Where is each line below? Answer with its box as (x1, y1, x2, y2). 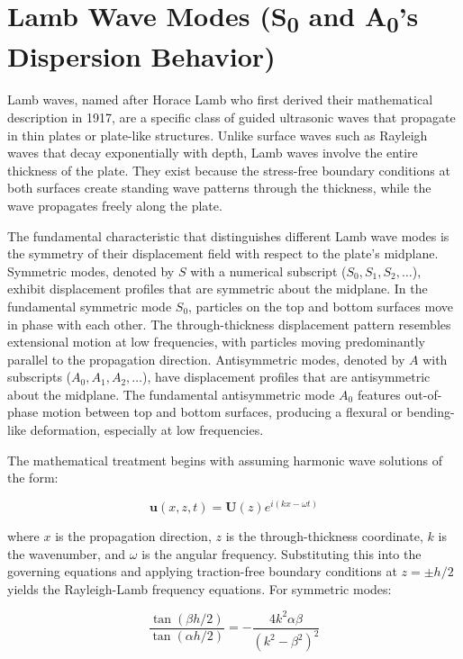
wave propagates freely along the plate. (7, 195, 222, 214)
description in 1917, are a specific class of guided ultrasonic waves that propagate (7, 107, 456, 126)
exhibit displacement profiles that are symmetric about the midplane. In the (7, 279, 428, 298)
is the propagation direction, (55, 526, 212, 545)
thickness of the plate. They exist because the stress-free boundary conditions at (7, 160, 450, 179)
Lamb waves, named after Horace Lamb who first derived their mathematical (7, 90, 433, 109)
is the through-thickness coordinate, (225, 526, 423, 545)
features (357, 384, 401, 403)
